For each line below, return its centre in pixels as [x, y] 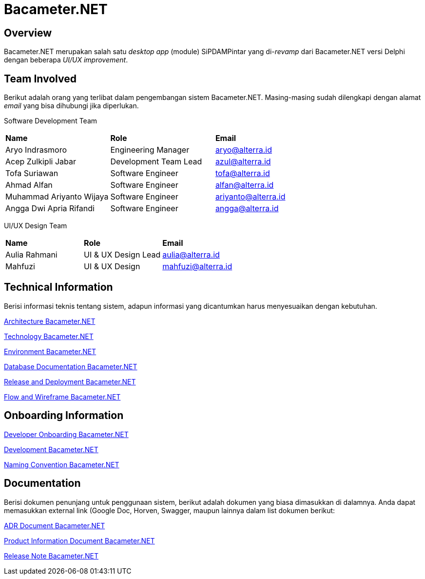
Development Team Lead [156, 162]
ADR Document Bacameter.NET [55, 525]
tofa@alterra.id [242, 173]
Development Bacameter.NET [51, 449]
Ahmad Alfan [29, 185]
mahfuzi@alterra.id [197, 267]
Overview [28, 33]
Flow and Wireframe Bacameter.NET [62, 397]
